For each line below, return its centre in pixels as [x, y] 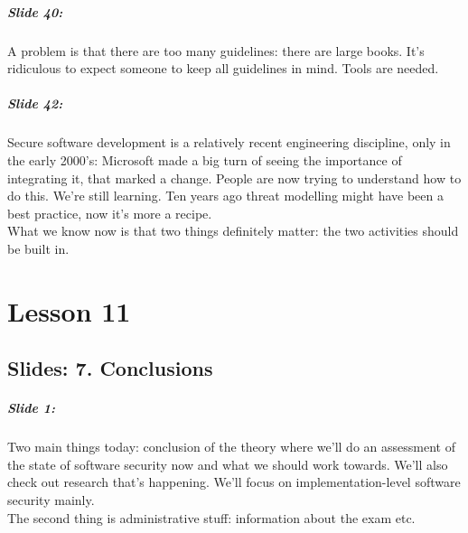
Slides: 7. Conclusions [110, 368]
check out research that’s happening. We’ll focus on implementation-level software [234, 482]
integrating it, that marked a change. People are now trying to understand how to [234, 178]
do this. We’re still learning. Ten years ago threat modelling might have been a [225, 196]
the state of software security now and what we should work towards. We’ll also [228, 464]
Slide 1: [32, 408]
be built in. [38, 248]
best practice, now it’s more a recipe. [110, 213]
